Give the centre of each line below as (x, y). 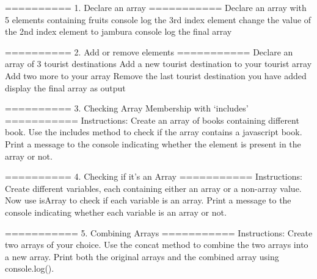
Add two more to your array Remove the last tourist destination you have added (156, 75)
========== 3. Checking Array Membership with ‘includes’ (127, 108)
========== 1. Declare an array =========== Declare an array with (156, 7)
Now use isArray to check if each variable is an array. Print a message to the (148, 200)
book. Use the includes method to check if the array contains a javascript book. (154, 132)
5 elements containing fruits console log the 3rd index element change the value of (158, 19)
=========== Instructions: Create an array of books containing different (152, 120)
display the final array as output (65, 87)
